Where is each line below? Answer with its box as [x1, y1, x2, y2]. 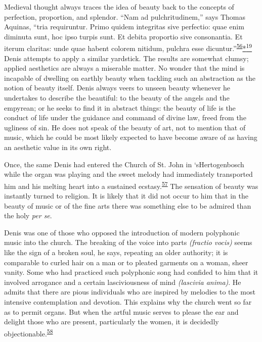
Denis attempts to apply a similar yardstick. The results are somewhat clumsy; [4, 53, 249, 63]
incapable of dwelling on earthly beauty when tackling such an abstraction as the [4, 72, 255, 83]
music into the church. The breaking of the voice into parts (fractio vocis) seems [4, 237, 252, 248]
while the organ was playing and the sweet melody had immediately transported [4, 169, 253, 179]
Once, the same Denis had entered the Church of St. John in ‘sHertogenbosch [4, 159, 244, 169]
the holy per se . [4, 210, 52, 221]
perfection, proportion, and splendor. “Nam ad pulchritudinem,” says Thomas [4, 11, 245, 22]
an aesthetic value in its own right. [4, 141, 112, 152]
